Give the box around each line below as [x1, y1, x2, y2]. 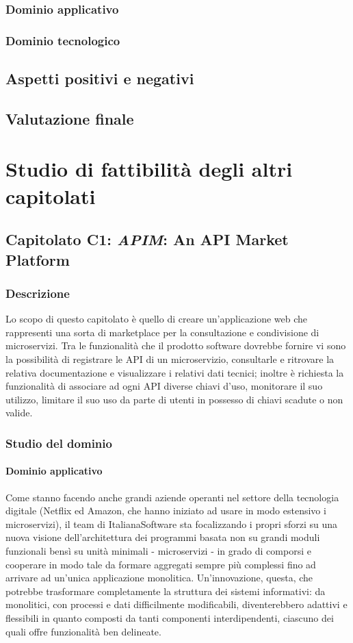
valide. [5, 405, 33, 420]
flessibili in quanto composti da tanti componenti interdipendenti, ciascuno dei [5, 610, 334, 625]
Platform [5, 249, 70, 270]
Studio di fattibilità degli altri [5, 155, 293, 183]
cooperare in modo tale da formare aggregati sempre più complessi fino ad [5, 557, 316, 571]
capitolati [5, 181, 96, 210]
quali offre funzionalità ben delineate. [5, 624, 161, 638]
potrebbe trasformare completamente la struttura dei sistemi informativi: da [5, 583, 326, 598]
